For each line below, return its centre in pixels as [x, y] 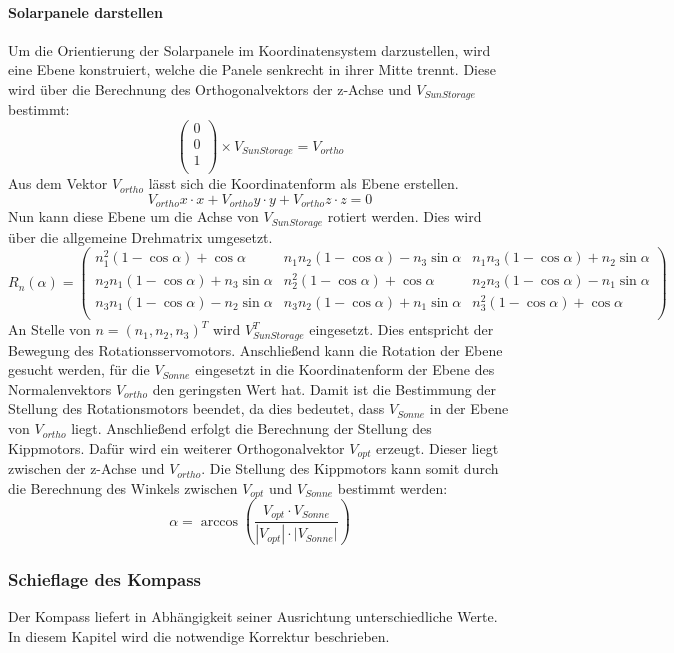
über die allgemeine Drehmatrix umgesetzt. [140, 236]
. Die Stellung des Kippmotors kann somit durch [350, 468]
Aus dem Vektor [58, 183]
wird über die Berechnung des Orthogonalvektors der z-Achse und [210, 88]
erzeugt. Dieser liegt [437, 447]
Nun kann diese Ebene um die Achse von [133, 216]
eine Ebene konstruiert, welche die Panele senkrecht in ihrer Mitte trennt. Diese [252, 69]
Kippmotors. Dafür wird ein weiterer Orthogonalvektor [176, 447]
